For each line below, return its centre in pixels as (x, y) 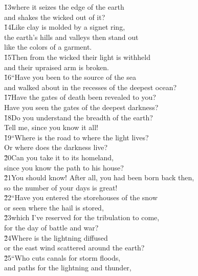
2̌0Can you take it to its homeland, (59, 157)
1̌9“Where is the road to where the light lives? (76, 137)
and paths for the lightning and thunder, (68, 268)
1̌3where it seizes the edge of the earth (64, 7)
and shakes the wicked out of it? (55, 17)
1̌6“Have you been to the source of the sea (70, 77)
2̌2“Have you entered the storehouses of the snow (81, 197)
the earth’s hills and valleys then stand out (71, 37)
